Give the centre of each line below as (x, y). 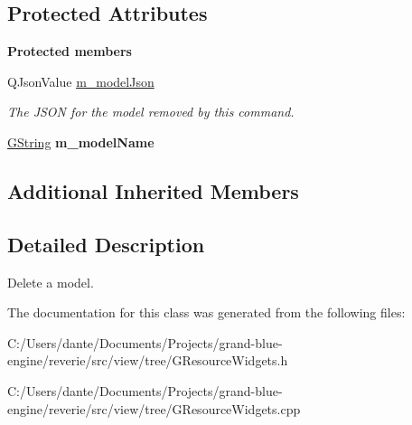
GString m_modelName (81, 142)
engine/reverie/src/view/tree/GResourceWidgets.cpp (154, 408)
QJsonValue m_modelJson (81, 81)
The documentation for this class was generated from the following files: (206, 312)
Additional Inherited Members (153, 190)
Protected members (70, 51)
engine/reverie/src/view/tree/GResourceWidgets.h (148, 360)
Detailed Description (106, 244)
